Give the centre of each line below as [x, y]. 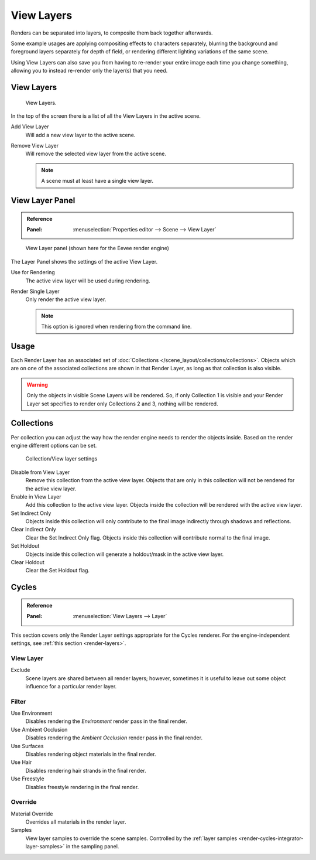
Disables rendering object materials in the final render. [91, 754]
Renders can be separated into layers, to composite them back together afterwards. [112, 33]
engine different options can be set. [54, 445]
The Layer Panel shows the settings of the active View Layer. [84, 261]
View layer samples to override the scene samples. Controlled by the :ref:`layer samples [131, 838]
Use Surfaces [27, 746]
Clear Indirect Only [33, 530]
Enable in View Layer [36, 496]
